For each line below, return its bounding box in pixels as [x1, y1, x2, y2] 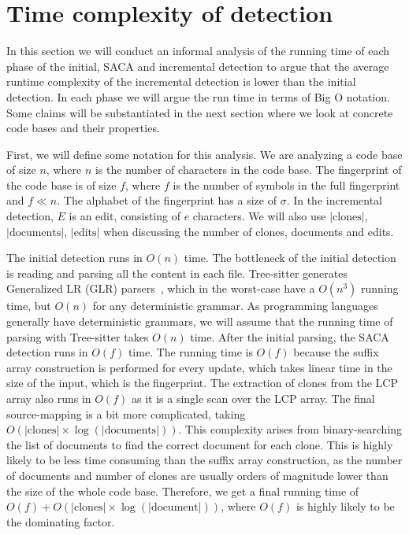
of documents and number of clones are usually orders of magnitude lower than [6, 467, 389, 483]
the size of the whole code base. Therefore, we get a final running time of [6, 482, 359, 499]
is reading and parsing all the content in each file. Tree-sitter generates [6, 264, 348, 281]
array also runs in [6, 390, 91, 406]
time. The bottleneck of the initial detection [184, 249, 396, 266]
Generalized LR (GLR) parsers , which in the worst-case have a [6, 280, 315, 297]
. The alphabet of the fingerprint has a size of [57, 192, 277, 208]
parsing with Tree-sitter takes [6, 328, 149, 345]
